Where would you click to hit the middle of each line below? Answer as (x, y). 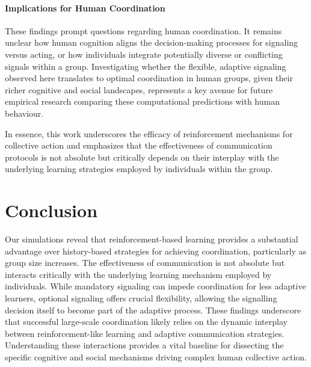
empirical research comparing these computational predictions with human (142, 101)
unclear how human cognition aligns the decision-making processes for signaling (152, 42)
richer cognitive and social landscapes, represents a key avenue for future (139, 89)
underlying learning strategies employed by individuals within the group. (139, 169)
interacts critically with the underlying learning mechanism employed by (138, 274)
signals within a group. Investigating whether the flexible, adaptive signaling (146, 66)
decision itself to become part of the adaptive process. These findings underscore (153, 310)
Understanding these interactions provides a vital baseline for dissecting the (144, 345)
